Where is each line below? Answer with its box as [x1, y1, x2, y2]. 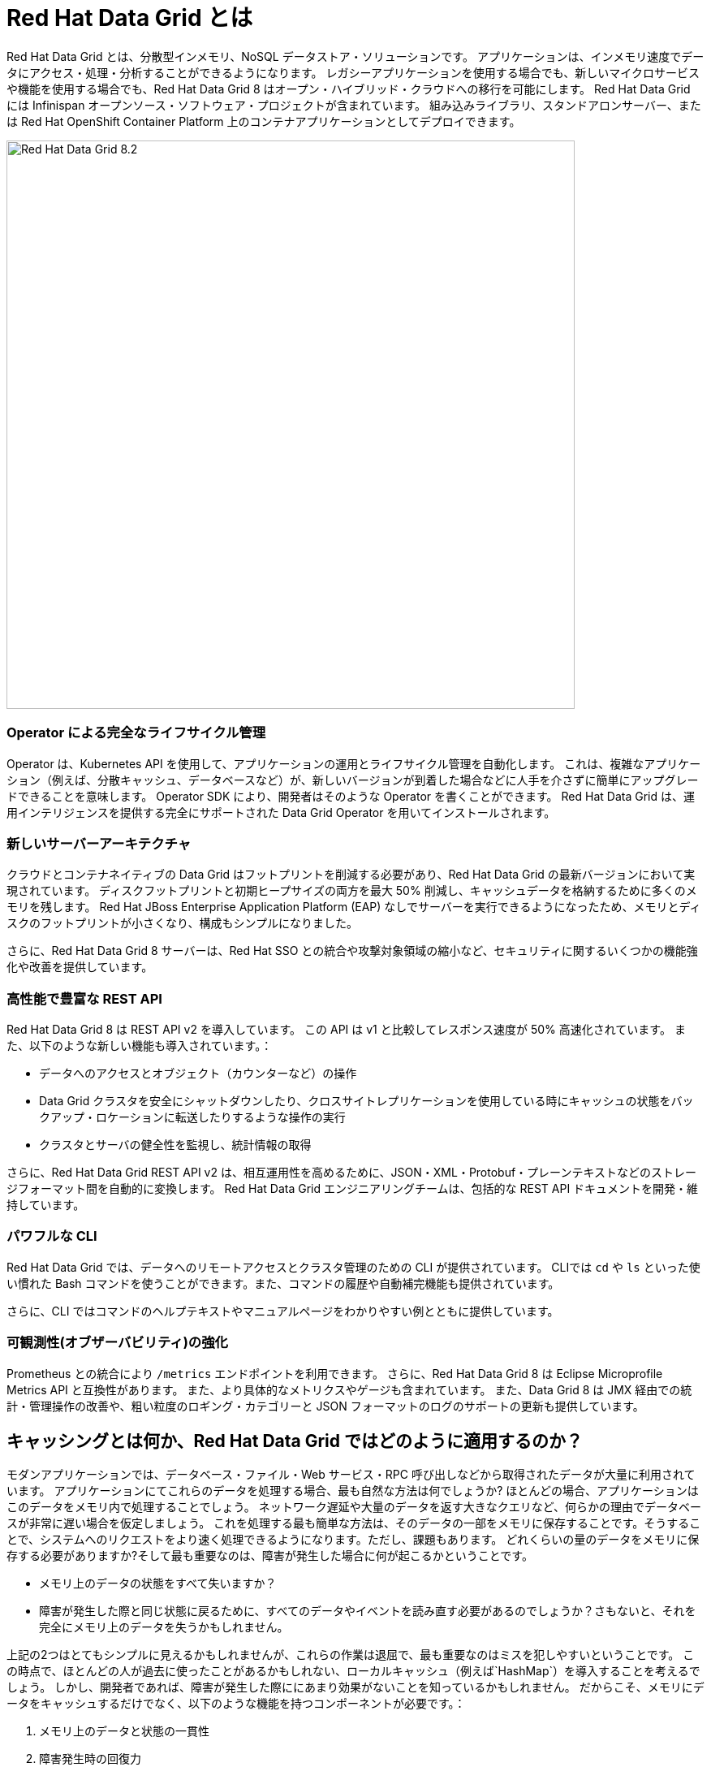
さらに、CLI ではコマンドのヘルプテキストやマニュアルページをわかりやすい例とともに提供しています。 [6, 1303, 559, 1318]
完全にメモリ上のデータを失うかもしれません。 [39, 1620, 289, 1635]
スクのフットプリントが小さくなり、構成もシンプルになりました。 [6, 916, 359, 931]
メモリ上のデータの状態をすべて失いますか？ [39, 1576, 277, 1591]
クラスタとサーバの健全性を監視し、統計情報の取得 [39, 1138, 312, 1151]
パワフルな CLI [6, 1228, 97, 1245]
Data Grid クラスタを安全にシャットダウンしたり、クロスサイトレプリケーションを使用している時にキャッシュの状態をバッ [39, 1094, 694, 1108]
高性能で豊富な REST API [6, 990, 162, 1007]
